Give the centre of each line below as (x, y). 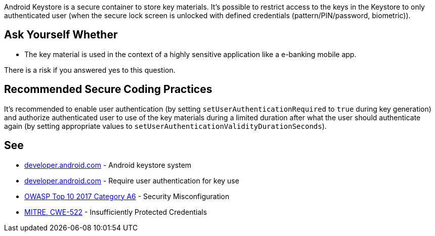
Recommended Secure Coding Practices (108, 89)
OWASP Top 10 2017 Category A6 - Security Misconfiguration (127, 196)
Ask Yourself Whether (61, 35)
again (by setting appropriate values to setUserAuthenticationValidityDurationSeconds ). (165, 126)
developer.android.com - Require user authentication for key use (132, 180)
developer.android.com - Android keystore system (108, 165)
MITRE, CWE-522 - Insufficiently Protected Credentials (116, 212)
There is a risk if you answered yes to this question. (90, 70)
